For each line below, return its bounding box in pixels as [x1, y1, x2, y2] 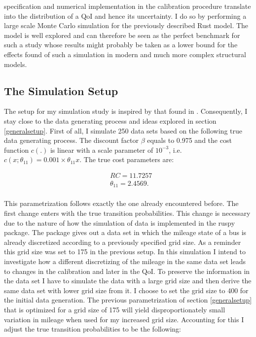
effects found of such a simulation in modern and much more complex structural [4, 49, 246, 59]
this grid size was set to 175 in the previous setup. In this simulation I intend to [4, 246, 246, 257]
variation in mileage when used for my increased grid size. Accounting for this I [4, 314, 244, 324]
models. [4, 59, 27, 69]
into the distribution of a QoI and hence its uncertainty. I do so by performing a [4, 10, 247, 21]
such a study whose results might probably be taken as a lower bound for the [4, 39, 238, 50]
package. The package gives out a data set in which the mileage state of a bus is [4, 227, 247, 237]
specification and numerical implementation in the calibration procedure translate [4, 1, 251, 11]
